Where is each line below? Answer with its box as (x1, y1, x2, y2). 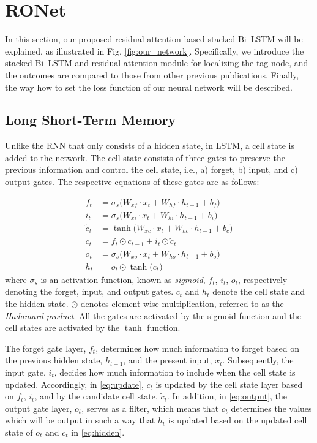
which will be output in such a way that (5, 414, 155, 426)
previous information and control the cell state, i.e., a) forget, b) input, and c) (5, 163, 298, 176)
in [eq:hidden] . (71, 425, 125, 438)
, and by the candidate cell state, (34, 390, 158, 403)
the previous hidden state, (5, 354, 103, 366)
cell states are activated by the (5, 321, 120, 334)
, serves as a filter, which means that (81, 401, 219, 414)
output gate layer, (5, 401, 72, 414)
